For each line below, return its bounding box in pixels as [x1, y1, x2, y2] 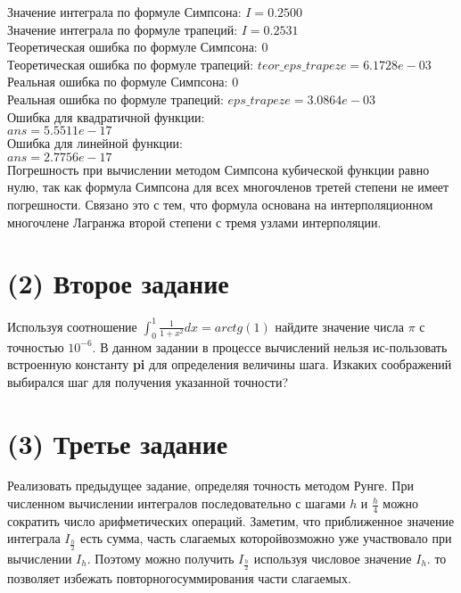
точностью [7, 337, 64, 356]
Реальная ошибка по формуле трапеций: [7, 89, 224, 108]
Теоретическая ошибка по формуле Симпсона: [7, 37, 258, 56]
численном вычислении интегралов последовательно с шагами [7, 494, 346, 513]
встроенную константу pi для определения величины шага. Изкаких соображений [7, 355, 452, 374]
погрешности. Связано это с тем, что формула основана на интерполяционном [7, 194, 433, 213]
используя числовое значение [253, 548, 412, 567]
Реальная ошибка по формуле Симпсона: [7, 72, 228, 91]
